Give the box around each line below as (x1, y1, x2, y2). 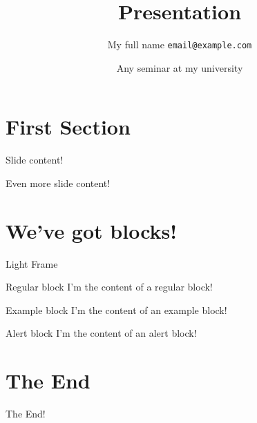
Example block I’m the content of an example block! (6, 302, 227, 317)
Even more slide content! (6, 175, 111, 190)
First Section (6, 112, 131, 141)
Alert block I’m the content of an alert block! (6, 326, 197, 340)
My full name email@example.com (107, 37, 252, 52)
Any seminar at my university (116, 60, 243, 75)
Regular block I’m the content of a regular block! (6, 279, 213, 294)
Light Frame (6, 256, 58, 270)
